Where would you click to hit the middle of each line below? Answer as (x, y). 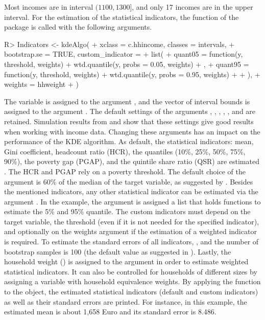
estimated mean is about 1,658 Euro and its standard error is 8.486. (110, 312)
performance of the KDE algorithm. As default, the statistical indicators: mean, (129, 141)
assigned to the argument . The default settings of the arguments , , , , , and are (130, 111)
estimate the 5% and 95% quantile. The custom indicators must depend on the (127, 211)
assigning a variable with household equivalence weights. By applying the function (132, 281)
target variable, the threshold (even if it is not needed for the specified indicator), (131, 221)
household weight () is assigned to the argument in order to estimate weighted (126, 261)
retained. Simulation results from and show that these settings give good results (129, 121)
